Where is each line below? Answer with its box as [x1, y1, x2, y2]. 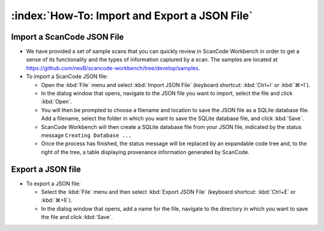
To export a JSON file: [26, 180, 81, 187]
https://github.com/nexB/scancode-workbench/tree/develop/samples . [26, 64, 200, 71]
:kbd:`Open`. [41, 98, 72, 105]
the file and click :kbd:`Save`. [41, 214, 113, 221]
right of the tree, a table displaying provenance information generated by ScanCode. [41, 148, 250, 155]
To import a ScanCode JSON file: [26, 73, 108, 80]
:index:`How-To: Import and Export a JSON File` [11, 9, 253, 22]
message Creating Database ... [41, 131, 132, 139]
